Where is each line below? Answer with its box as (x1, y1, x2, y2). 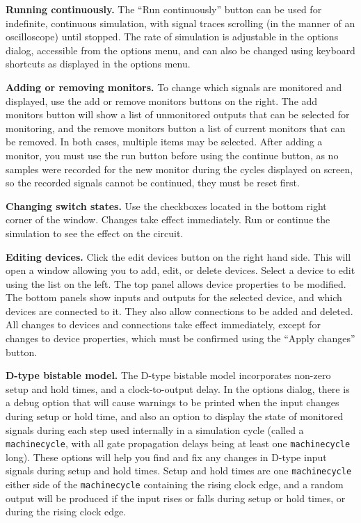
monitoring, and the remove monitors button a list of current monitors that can (6, 120, 346, 135)
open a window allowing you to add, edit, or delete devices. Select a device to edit (6, 263, 355, 277)
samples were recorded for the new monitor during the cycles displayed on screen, (6, 161, 353, 176)
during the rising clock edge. (6, 504, 127, 519)
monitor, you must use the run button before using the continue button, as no (6, 147, 339, 162)
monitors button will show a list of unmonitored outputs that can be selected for (6, 107, 350, 122)
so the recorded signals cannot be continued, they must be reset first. (6, 175, 300, 190)
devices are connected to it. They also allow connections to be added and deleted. (6, 303, 353, 318)
